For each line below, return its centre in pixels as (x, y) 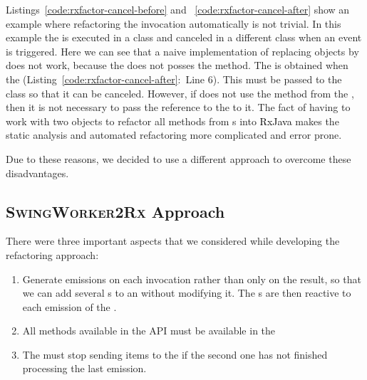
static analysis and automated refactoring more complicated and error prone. (174, 135)
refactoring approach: (52, 254)
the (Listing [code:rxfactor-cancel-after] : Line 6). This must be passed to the (174, 79)
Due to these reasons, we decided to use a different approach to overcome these (179, 158)
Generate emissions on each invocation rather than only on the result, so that (192, 279)
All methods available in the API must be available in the (149, 331)
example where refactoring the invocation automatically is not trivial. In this (174, 23)
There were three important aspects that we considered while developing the (173, 241)
